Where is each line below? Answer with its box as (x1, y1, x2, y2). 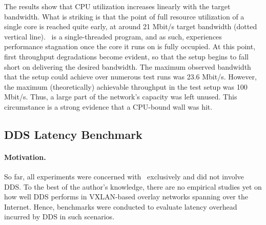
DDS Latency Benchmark (4, 126, 142, 142)
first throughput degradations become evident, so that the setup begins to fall (4, 51, 249, 62)
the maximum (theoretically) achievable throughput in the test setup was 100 (4, 81, 248, 92)
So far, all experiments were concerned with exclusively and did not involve (4, 171, 244, 182)
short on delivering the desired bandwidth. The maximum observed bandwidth (4, 61, 251, 72)
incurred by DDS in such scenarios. (4, 211, 115, 222)
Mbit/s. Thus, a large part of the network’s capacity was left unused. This (4, 91, 237, 102)
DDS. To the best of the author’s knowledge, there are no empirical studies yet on (4, 181, 262, 192)
